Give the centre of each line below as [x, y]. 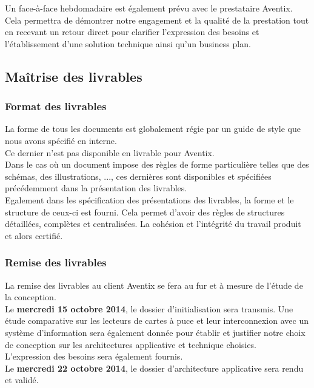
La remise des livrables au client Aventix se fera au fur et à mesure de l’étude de [154, 285]
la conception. [31, 297]
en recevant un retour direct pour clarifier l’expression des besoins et [132, 32]
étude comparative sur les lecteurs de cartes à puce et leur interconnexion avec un [157, 321]
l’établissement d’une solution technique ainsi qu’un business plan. [128, 43]
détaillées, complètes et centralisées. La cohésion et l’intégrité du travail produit [153, 224]
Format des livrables [56, 106]
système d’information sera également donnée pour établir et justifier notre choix [155, 332]
